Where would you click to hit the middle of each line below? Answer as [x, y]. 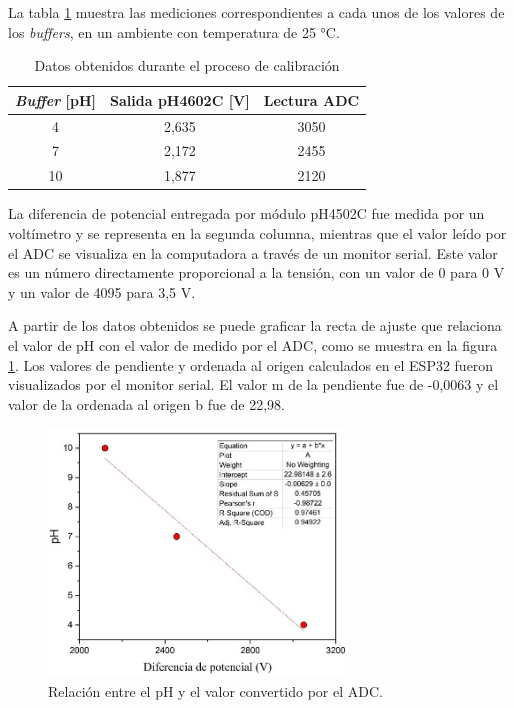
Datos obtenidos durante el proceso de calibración [187, 65]
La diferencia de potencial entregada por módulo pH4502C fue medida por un [246, 213]
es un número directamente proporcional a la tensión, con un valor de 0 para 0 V [256, 272]
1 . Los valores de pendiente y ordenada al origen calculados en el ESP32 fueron [251, 364]
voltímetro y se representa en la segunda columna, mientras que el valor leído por [257, 233]
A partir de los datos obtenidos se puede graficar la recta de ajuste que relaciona [255, 325]
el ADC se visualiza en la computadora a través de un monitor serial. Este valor [253, 252]
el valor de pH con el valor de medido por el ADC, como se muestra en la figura [253, 344]
